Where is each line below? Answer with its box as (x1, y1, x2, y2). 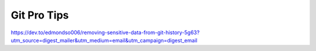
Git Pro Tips (11, 9, 69, 21)
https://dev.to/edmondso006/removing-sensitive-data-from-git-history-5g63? (11, 29, 200, 36)
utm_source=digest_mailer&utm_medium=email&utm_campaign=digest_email (11, 37, 198, 43)
